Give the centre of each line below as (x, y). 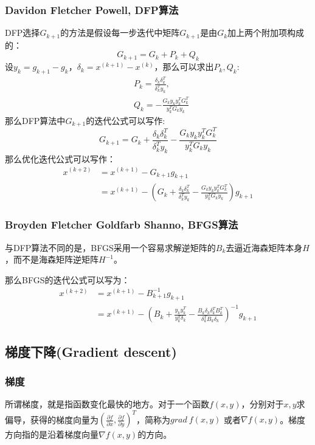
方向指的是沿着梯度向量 (52, 434)
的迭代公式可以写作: (126, 120)
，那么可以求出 (184, 67)
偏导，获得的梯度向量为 (52, 419)
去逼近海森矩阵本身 (264, 247)
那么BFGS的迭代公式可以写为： (67, 279)
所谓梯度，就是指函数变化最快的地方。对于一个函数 (107, 404)
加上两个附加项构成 (266, 33)
